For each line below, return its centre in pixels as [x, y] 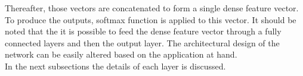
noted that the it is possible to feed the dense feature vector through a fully [143, 31]
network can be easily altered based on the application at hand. [121, 54]
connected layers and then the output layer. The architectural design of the [142, 42]
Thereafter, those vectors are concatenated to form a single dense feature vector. [152, 8]
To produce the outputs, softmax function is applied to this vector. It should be [151, 19]
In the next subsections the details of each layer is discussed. [115, 66]
